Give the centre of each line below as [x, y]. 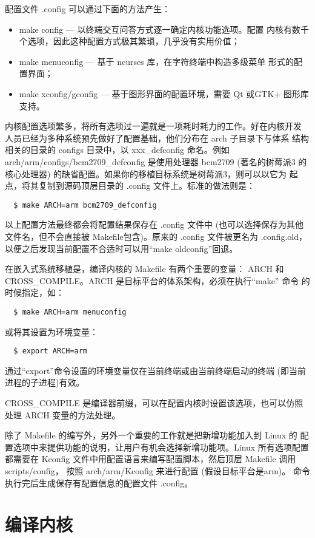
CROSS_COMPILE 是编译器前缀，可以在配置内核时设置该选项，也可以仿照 [154, 403]
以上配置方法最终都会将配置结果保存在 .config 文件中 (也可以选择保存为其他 [154, 224]
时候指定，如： [35, 292]
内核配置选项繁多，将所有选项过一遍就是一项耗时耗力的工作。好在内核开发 [153, 126]
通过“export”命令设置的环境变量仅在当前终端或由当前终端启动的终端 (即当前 [156, 370]
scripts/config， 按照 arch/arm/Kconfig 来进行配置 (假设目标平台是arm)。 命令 [157, 471]
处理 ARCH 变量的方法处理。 [63, 414]
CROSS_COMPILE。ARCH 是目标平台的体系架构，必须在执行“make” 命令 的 [157, 280]
